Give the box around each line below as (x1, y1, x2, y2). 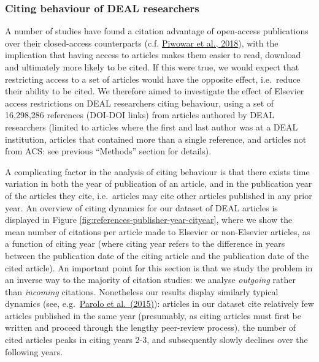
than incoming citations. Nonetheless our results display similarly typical (5, 285, 279, 298)
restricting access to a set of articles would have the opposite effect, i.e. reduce (5, 72, 301, 85)
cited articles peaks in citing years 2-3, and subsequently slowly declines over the (5, 333, 308, 346)
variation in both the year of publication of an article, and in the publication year (5, 177, 312, 190)
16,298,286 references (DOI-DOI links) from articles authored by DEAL (5, 108, 274, 121)
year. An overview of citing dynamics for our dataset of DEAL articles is (5, 201, 278, 214)
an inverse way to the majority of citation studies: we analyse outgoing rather (5, 273, 296, 286)
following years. (5, 345, 63, 358)
